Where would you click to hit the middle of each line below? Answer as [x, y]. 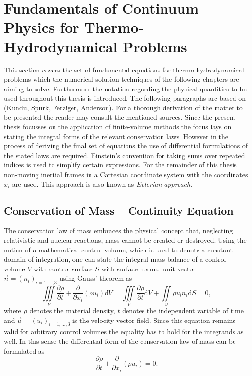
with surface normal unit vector [148, 268]
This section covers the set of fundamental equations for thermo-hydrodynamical [124, 69]
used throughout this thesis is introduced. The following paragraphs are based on [125, 98]
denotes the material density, [72, 310]
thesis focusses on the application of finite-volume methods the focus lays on [118, 127]
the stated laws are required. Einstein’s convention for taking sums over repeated [125, 155]
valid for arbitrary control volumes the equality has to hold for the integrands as [124, 331]
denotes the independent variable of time [183, 310]
